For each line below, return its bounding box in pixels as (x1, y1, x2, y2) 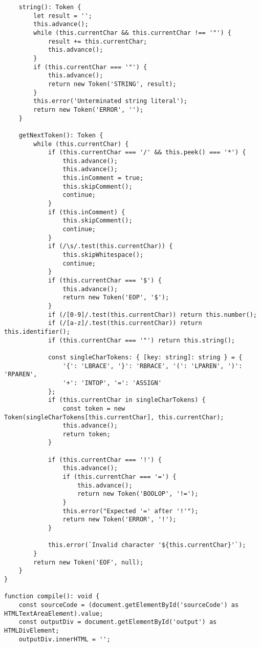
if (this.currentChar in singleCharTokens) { (48, 396, 206, 404)
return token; (62, 430, 111, 438)
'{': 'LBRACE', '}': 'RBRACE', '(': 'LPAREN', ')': (62, 362, 243, 370)
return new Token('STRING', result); (48, 80, 177, 88)
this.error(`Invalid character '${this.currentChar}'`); (48, 541, 246, 549)
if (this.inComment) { (48, 208, 125, 216)
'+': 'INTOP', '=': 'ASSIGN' (62, 379, 162, 387)
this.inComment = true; (62, 174, 144, 182)
